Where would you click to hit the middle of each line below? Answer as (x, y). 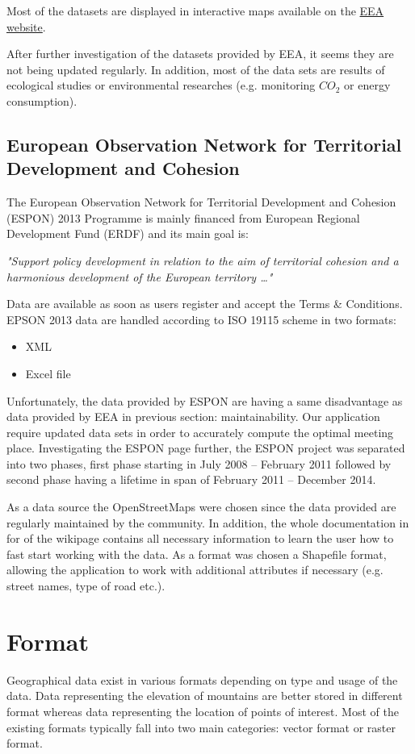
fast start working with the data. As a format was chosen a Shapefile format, (197, 554)
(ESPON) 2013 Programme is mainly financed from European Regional (183, 217)
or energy (367, 85)
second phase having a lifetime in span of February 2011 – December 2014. (191, 479)
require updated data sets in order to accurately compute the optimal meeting (200, 432)
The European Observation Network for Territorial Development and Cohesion (201, 202)
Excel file (48, 373)
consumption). (42, 100)
